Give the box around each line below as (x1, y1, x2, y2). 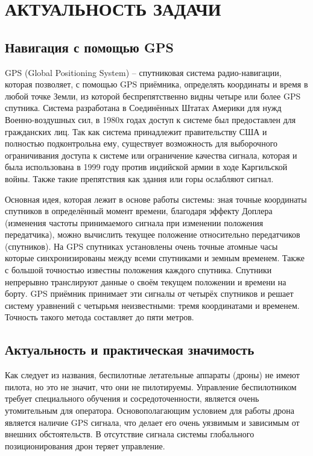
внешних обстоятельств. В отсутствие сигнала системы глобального (5, 428, 255, 440)
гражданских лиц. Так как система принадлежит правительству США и (5, 125, 267, 138)
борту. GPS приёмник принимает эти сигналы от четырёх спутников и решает (5, 287, 294, 300)
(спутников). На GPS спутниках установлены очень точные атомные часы (5, 239, 278, 252)
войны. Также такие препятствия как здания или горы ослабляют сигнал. (5, 172, 274, 185)
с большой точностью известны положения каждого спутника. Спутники (5, 264, 272, 276)
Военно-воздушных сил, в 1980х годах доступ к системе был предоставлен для (5, 113, 296, 125)
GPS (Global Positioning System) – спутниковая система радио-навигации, (5, 66, 282, 78)
